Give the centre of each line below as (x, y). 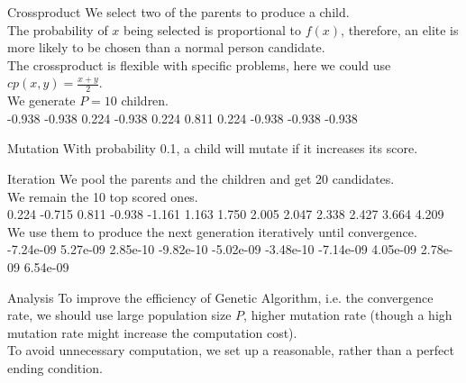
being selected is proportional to (213, 29)
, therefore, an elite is (400, 29)
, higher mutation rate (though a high (348, 315)
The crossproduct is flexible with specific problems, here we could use (199, 64)
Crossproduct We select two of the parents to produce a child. (178, 12)
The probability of (58, 29)
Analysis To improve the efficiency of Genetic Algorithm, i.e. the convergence (220, 297)
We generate (41, 100)
